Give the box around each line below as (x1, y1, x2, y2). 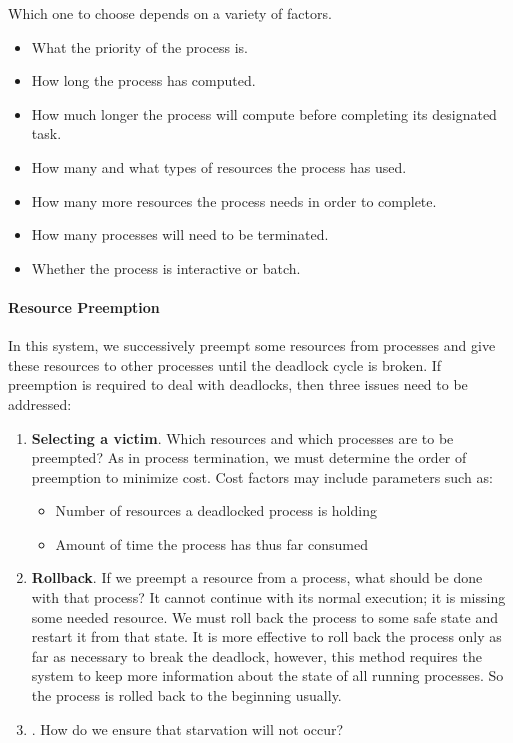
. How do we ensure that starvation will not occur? (31, 718, 344, 739)
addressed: (8, 393, 72, 414)
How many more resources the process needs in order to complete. (31, 190, 437, 211)
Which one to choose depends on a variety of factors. (8, 3, 332, 23)
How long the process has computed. (31, 70, 256, 91)
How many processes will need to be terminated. (31, 224, 329, 245)
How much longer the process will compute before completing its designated (31, 103, 497, 124)
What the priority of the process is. (31, 36, 248, 57)
